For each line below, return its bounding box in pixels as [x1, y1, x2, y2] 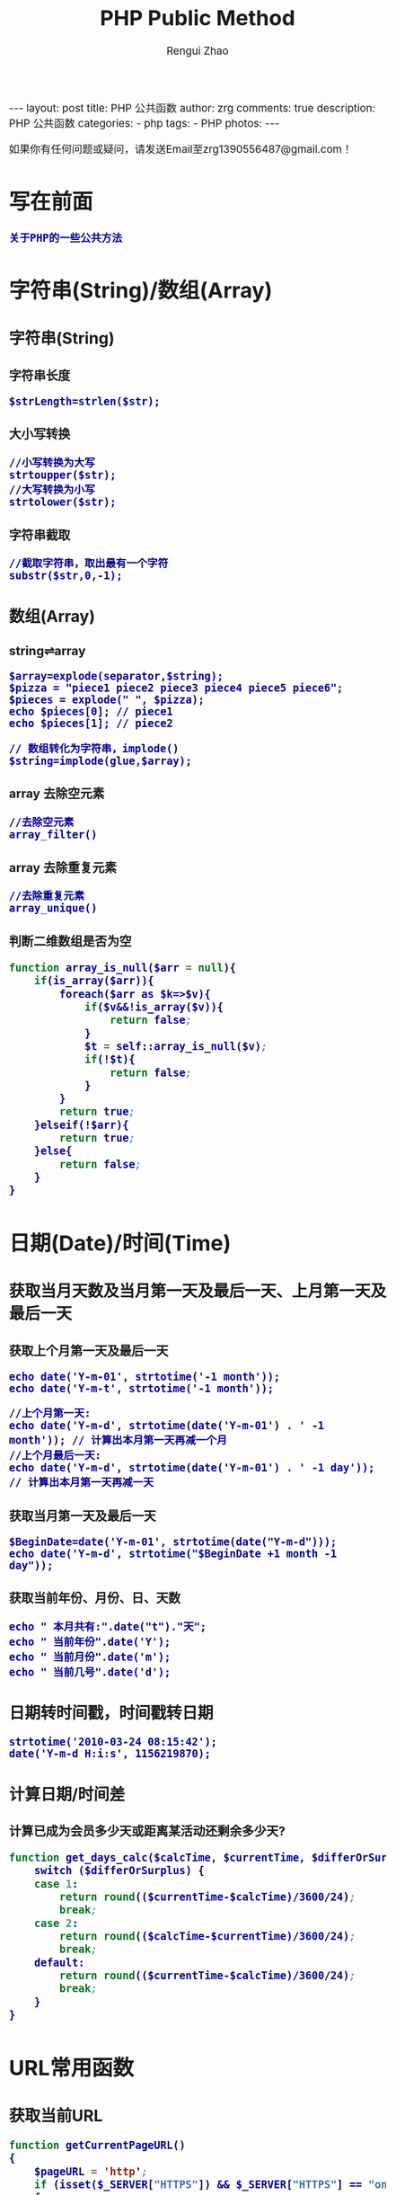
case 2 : [33, 1916, 79, 1930]
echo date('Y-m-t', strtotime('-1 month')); [9, 1382, 274, 1395]
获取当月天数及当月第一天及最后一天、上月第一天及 [9, 1281, 387, 1302]
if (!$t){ [84, 1053, 136, 1066]
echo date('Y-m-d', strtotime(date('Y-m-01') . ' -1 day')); [9, 1462, 375, 1475]
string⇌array [9, 643, 86, 659]
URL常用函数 [9, 2054, 135, 2081]
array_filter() [9, 829, 98, 841]
